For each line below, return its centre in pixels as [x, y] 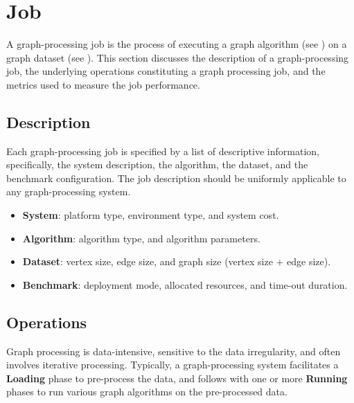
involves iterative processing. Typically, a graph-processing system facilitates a [172, 365]
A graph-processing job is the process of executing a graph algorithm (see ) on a [177, 44]
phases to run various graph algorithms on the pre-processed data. [147, 392]
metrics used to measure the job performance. [103, 84]
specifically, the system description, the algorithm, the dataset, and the [157, 164]
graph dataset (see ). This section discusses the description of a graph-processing [178, 57]
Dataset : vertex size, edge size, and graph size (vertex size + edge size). [177, 261]
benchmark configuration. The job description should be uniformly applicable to [176, 178]
